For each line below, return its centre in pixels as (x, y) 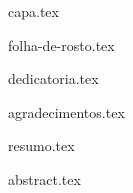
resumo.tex (41, 145)
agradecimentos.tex (66, 111)
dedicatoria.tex (53, 78)
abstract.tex (44, 178)
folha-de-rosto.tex (61, 44)
